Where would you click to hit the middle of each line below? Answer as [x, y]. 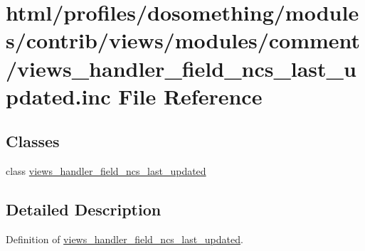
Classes [33, 141]
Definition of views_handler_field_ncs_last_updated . [125, 239]
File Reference [190, 96]
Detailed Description [84, 209]
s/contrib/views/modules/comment [183, 40]
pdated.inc [58, 96]
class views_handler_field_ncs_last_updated [106, 171]
